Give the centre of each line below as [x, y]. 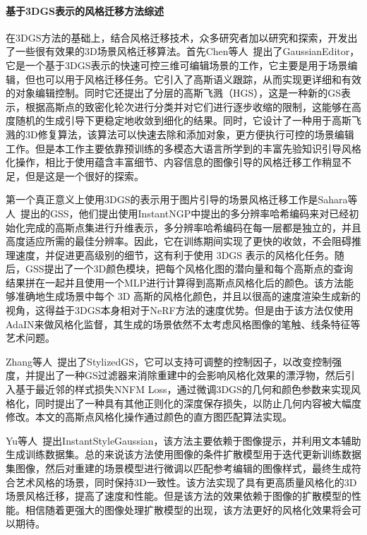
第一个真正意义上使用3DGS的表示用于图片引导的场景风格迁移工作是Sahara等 [182, 199]
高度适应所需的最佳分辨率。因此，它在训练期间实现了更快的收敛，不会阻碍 [179, 241]
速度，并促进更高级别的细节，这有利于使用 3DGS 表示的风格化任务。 [175, 254]
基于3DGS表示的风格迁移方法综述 [85, 10]
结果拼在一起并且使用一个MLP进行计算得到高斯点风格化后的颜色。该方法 [175, 282]
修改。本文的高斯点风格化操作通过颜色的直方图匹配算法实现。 [149, 417]
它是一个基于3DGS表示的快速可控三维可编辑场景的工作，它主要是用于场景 [177, 65]
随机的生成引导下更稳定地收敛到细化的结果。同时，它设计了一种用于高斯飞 [188, 120]
